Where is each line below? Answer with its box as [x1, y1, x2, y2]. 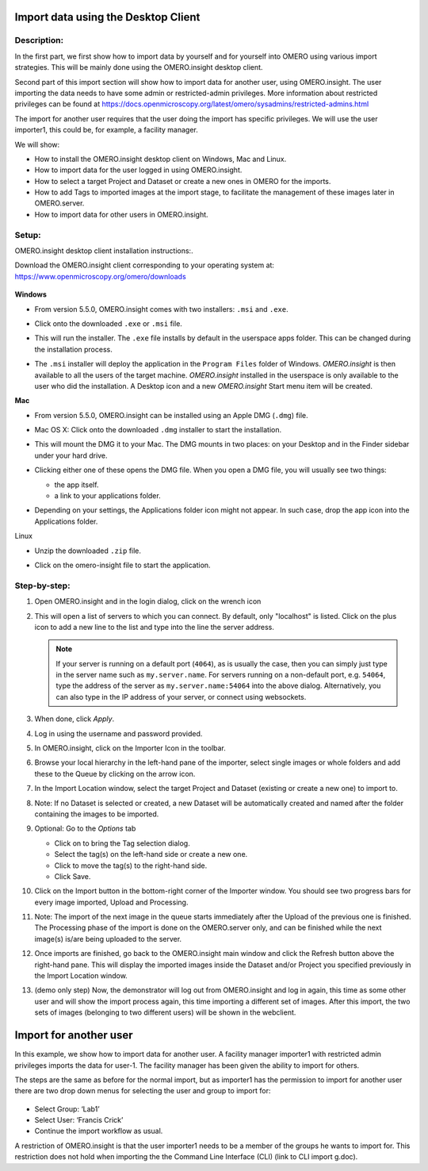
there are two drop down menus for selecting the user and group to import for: [14, 1086, 271, 1096]
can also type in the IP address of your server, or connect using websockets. [55, 692, 307, 701]
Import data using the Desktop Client [14, 10, 201, 24]
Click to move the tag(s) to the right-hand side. [54, 861, 208, 870]
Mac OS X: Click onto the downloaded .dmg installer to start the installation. [34, 425, 281, 435]
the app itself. [54, 480, 99, 490]
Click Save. [54, 871, 91, 881]
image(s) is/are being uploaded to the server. [34, 934, 182, 943]
